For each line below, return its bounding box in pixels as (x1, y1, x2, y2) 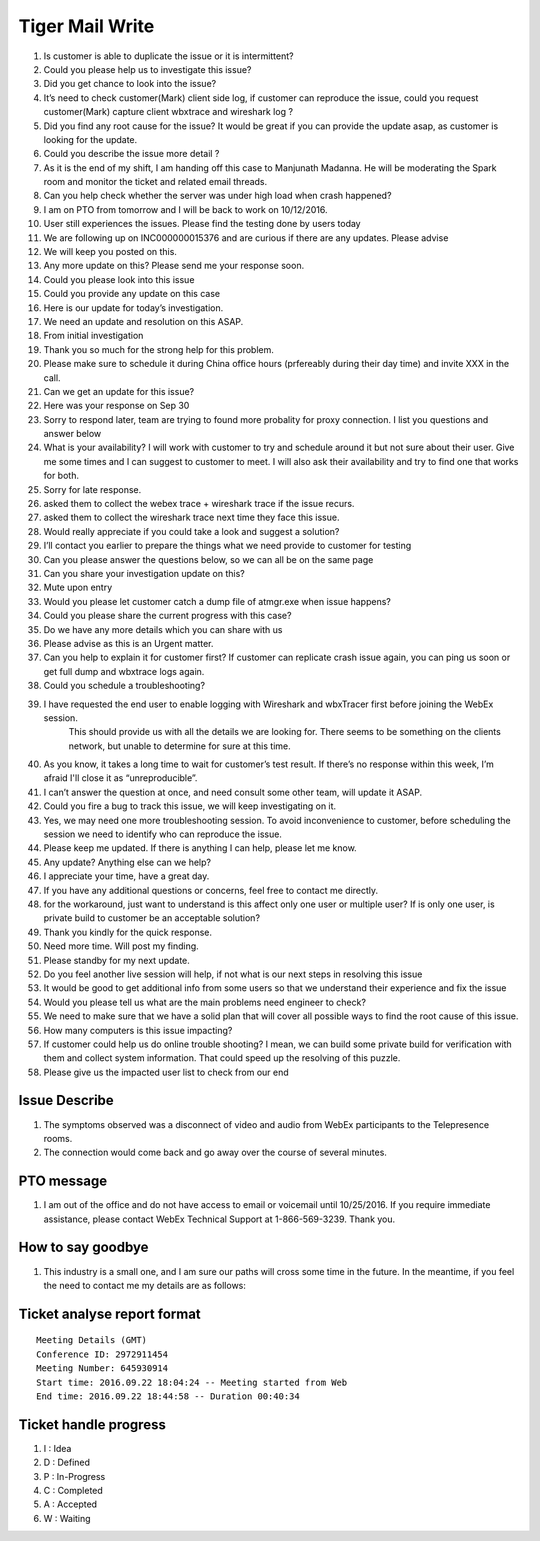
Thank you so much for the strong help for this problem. (43, 343, 274, 355)
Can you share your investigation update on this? (43, 568, 245, 579)
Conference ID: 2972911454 (36, 1348, 169, 1360)
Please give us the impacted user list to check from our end (43, 1066, 289, 1078)
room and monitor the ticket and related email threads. (43, 176, 268, 188)
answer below (43, 428, 102, 440)
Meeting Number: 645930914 (36, 1363, 169, 1374)
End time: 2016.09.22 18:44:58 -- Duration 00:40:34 (36, 1390, 300, 1402)
